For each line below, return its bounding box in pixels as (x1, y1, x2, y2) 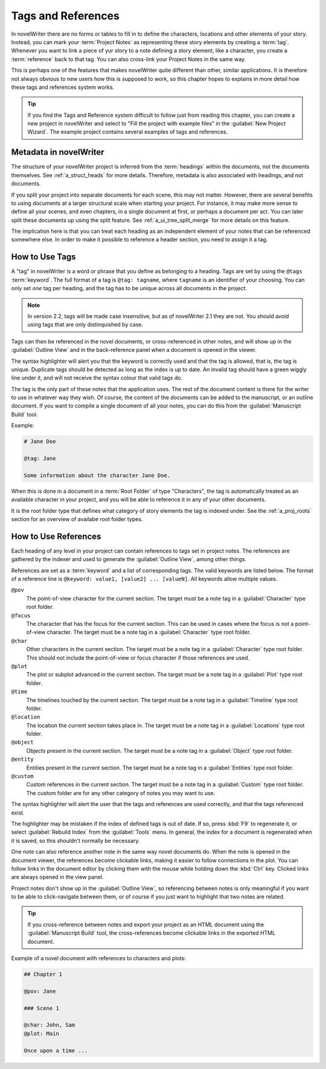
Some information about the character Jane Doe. (24, 472, 171, 479)
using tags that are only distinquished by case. (27, 321, 144, 328)
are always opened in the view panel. (11, 874, 104, 881)
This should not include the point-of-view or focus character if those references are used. (26, 654, 250, 661)
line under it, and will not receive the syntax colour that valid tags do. (11, 374, 183, 382)
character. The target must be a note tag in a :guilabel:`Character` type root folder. (46, 629, 251, 636)
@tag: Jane (24, 455, 56, 462)
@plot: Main (24, 1030, 60, 1037)
